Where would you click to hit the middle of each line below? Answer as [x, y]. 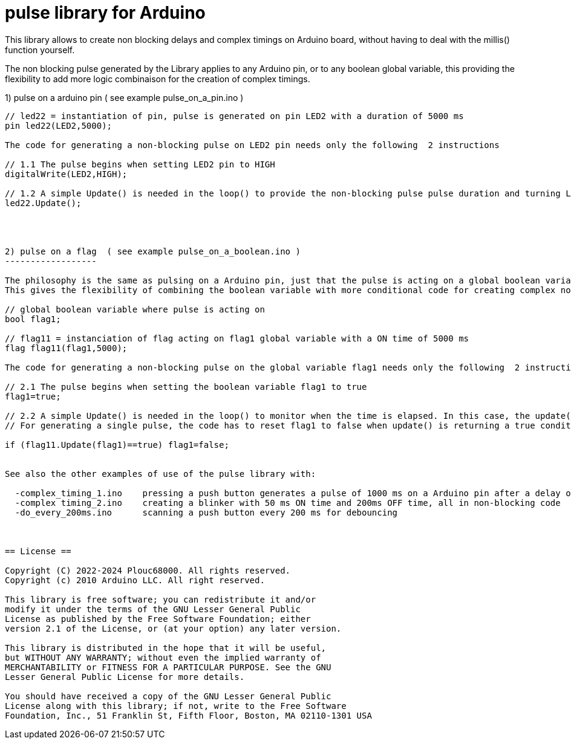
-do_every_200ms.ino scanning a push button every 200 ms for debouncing [206, 512]
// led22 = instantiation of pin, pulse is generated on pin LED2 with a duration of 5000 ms [234, 116]
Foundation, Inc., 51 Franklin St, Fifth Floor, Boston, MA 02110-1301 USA [188, 715]
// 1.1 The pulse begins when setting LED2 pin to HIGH [140, 164]
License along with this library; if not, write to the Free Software [176, 706]
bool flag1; [33, 319]
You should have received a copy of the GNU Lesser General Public [168, 696]
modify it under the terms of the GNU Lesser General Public [153, 609]
